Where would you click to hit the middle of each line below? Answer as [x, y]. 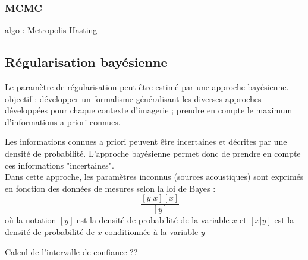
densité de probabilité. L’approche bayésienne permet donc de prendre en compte [153, 153]
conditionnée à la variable [152, 232]
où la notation [31, 220]
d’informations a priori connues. [63, 121]
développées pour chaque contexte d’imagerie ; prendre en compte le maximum [149, 110]
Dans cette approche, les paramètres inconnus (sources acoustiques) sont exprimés [154, 177]
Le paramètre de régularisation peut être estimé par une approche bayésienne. [147, 87]
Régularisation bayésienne [86, 62]
